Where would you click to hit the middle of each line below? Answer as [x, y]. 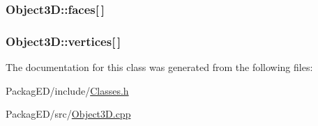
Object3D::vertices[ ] [63, 41]
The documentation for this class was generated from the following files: [159, 67]
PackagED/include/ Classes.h [67, 90]
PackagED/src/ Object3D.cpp [68, 114]
